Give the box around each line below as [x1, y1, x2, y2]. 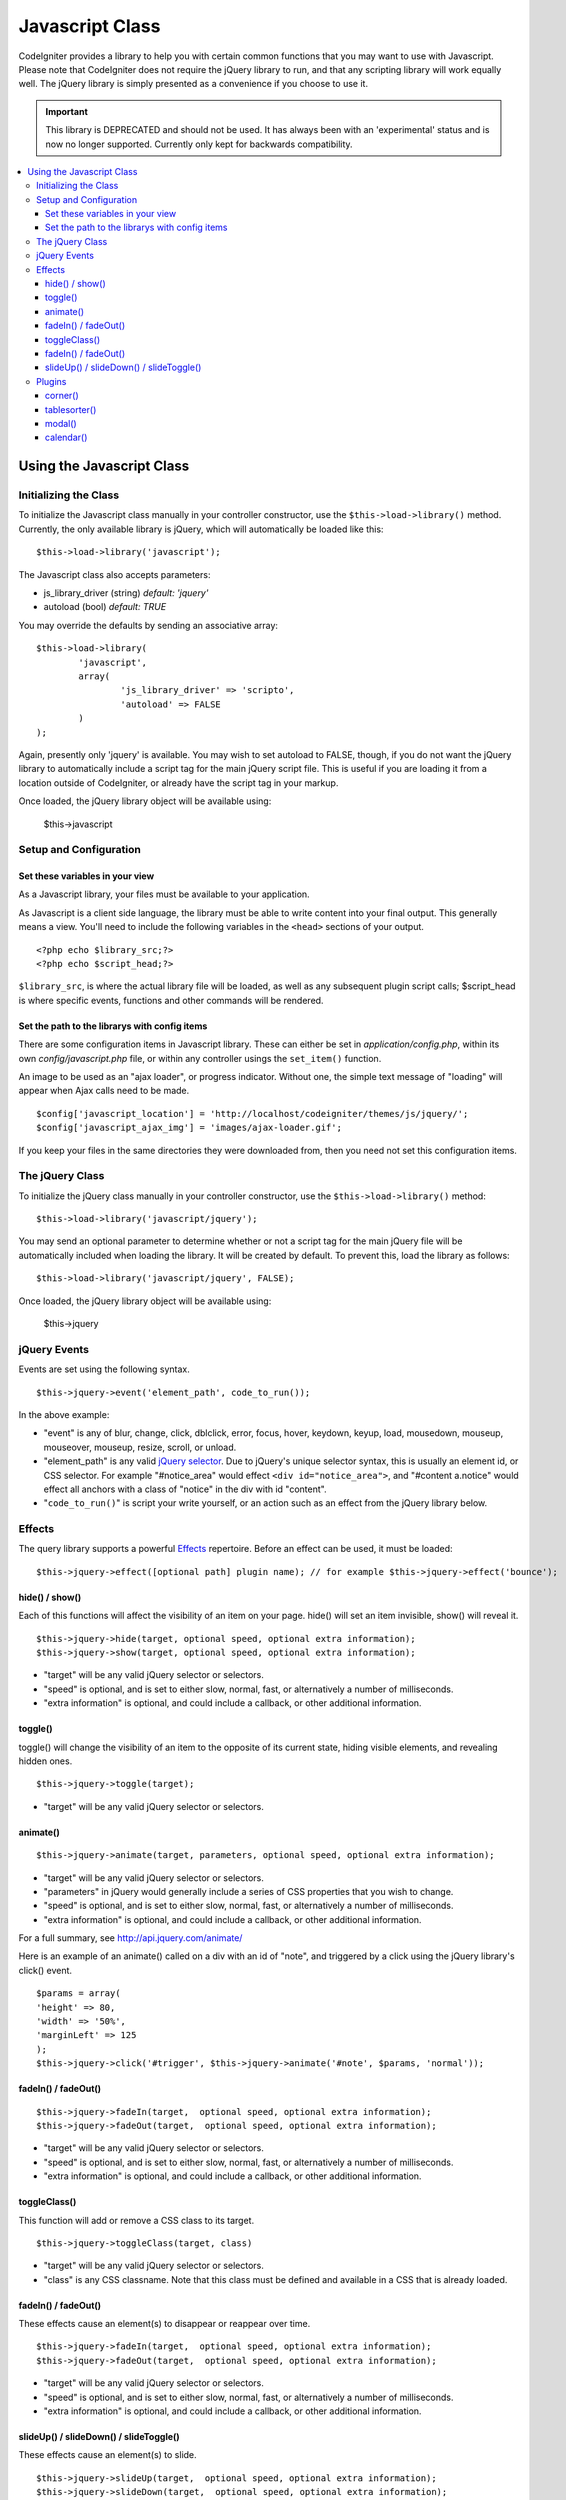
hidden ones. [18, 1755, 73, 1767]
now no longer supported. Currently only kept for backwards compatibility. [45, 138, 354, 150]
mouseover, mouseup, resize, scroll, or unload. [43, 1441, 237, 1453]
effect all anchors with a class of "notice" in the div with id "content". [43, 1483, 327, 1495]
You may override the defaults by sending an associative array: [18, 619, 279, 631]
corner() [45, 390, 79, 402]
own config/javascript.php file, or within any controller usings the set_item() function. [18, 1052, 382, 1064]
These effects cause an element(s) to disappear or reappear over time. [18, 2318, 311, 2330]
